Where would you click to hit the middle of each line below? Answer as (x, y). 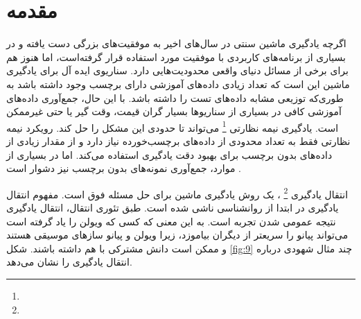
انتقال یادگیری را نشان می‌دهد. (69, 262)
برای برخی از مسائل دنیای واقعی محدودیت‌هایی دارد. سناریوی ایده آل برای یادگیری (177, 70)
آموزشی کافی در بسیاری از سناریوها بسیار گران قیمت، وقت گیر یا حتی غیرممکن (174, 111)
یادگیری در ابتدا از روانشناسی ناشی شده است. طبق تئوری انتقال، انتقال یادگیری (173, 207)
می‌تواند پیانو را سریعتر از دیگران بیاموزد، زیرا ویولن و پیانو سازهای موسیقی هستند (177, 235)
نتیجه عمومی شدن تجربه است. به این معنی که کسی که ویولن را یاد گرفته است (171, 221)
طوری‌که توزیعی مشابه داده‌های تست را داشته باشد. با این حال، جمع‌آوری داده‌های (175, 97)
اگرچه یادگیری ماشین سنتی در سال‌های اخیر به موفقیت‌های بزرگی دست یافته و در (176, 43)
